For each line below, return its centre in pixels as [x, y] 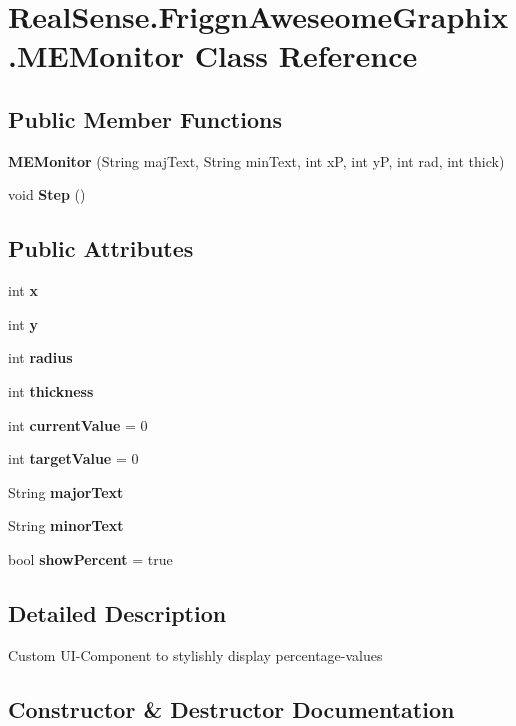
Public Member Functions [145, 118]
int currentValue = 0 [78, 424]
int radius [40, 357]
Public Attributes [101, 248]
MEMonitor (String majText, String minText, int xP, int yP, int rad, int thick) [256, 160]
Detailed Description [117, 612]
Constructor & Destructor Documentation [231, 708]
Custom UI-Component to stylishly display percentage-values [195, 654]
